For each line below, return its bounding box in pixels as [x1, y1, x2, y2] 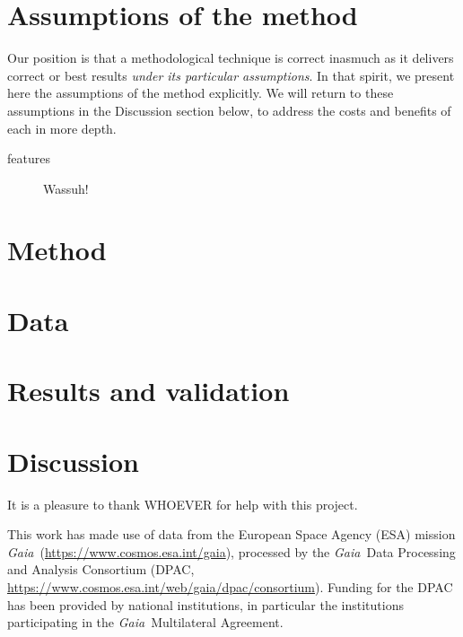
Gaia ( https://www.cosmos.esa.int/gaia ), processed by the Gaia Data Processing [7, 542, 456, 561]
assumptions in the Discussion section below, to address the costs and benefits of [7, 100, 451, 119]
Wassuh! [43, 179, 89, 197]
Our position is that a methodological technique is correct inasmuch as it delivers [7, 48, 454, 67]
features [7, 149, 50, 168]
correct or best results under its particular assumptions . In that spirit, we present [7, 65, 455, 84]
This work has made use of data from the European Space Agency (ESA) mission [7, 525, 456, 544]
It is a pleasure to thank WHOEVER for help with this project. [7, 494, 358, 513]
